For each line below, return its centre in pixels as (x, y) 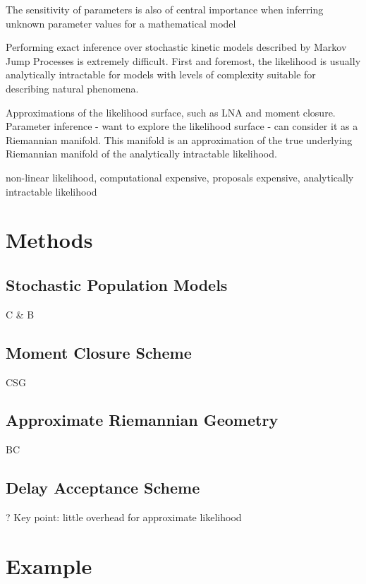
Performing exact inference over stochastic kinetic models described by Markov (176, 47)
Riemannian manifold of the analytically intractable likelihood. (141, 154)
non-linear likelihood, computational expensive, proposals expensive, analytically (180, 177)
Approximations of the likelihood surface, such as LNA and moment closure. (171, 112)
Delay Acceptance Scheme (103, 488)
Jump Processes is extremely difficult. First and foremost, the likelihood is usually (183, 60)
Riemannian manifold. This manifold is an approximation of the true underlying (179, 139)
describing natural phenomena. (72, 88)
